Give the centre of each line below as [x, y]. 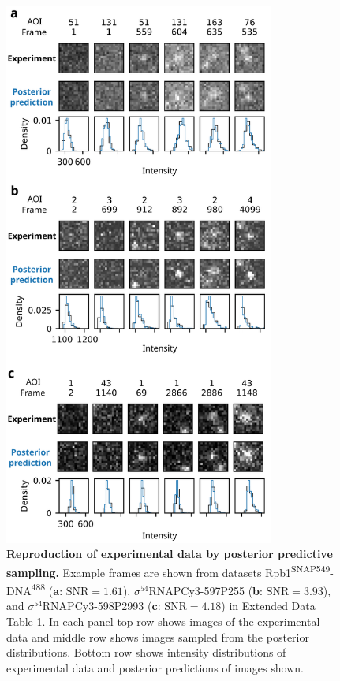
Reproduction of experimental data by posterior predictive [170, 554]
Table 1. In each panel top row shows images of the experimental [163, 621]
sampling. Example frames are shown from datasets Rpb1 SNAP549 [168, 571]
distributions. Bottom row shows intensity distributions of [146, 652]
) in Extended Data [268, 606]
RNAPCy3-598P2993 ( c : [101, 606]
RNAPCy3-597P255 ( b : [205, 590]
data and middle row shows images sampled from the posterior [158, 636]
